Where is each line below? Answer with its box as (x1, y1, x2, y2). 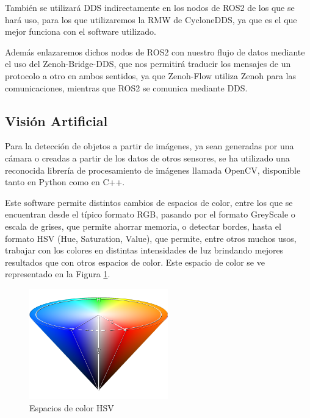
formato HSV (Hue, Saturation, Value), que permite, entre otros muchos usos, (5, 232, 297, 244)
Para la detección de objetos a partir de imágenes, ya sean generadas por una (5, 140, 294, 152)
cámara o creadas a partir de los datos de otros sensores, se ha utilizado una (5, 151, 290, 164)
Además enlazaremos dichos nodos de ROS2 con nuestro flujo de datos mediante (5, 45, 305, 58)
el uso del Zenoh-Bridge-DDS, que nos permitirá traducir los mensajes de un (5, 57, 291, 70)
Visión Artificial (5, 111, 108, 130)
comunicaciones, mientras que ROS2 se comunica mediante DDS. (5, 81, 248, 94)
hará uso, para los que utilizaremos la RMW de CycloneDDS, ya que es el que (5, 13, 297, 26)
